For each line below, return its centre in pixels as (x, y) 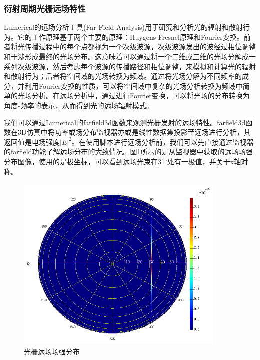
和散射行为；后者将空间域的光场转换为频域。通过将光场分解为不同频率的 (123, 76)
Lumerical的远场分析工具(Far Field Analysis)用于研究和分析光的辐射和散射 (123, 27)
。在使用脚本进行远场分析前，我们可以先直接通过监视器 (163, 142)
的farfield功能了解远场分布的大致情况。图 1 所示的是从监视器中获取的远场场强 (128, 152)
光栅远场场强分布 (52, 351)
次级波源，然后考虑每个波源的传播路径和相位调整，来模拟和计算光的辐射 (137, 66)
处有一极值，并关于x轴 (204, 161)
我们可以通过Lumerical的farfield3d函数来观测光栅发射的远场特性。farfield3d (125, 122)
